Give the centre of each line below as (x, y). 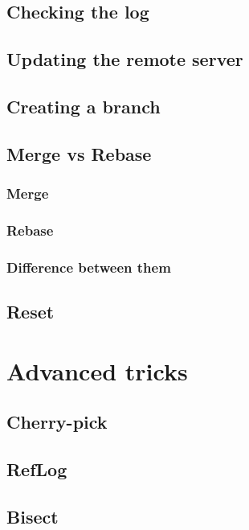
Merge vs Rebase (79, 153)
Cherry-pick (57, 422)
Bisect (33, 516)
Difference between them (89, 267)
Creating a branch (84, 106)
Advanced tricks (97, 370)
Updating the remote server (125, 59)
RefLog (37, 468)
